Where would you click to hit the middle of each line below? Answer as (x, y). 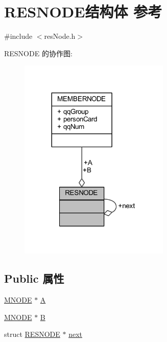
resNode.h (60, 36)
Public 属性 (34, 278)
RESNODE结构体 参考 (83, 12)
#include (18, 36)
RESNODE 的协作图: (38, 53)
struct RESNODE (32, 334)
